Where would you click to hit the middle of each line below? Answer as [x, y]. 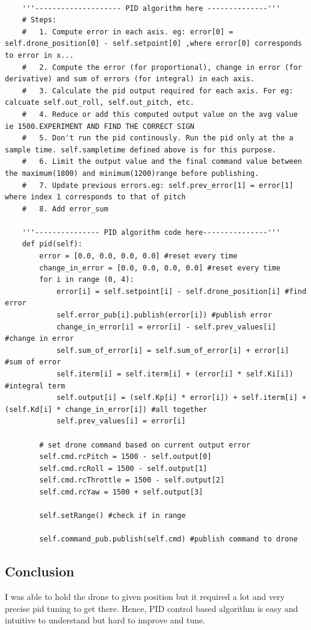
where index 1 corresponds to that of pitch [95, 197]
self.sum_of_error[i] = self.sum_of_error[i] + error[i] [173, 350]
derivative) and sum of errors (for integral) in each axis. [130, 79]
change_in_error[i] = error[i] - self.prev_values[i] [166, 327]
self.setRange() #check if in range [112, 516]
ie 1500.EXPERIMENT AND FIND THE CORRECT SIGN [100, 126]
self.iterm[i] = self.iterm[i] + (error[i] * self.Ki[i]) [175, 374]
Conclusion [40, 571]
